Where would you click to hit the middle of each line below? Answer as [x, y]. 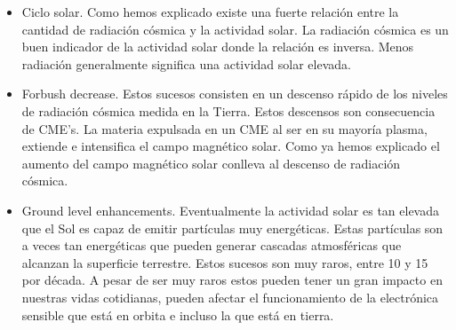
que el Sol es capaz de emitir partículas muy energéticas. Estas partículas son [232, 228]
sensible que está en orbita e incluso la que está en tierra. [178, 314]
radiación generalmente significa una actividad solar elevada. [186, 63]
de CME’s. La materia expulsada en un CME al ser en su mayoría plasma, [224, 128]
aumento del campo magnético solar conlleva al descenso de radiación [211, 163]
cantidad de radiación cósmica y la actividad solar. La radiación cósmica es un [235, 29]
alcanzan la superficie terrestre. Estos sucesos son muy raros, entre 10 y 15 [225, 262]
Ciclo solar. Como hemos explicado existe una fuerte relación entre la [210, 12]
